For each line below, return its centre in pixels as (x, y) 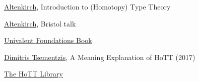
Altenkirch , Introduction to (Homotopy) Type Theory (87, 6)
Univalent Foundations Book (48, 40)
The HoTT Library (34, 74)
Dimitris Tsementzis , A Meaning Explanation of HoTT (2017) (100, 57)
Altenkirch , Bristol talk (40, 23)
